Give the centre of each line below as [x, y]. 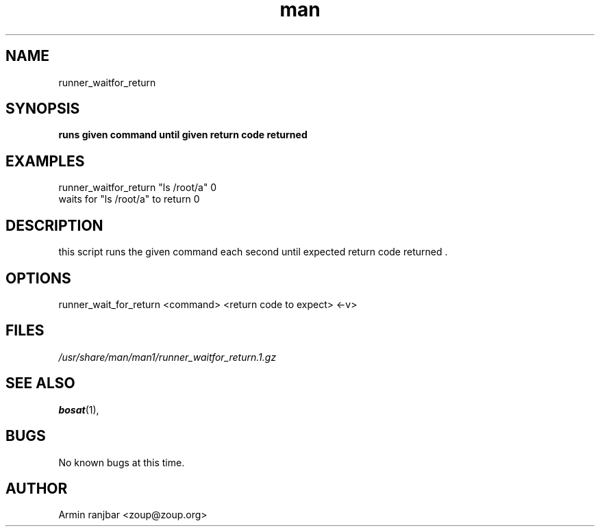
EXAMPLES [45, 161]
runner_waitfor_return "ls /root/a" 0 [138, 188]
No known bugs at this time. [122, 462]
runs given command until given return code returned [183, 135]
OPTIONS [38, 278]
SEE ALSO [40, 383]
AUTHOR [37, 488]
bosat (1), [79, 409]
